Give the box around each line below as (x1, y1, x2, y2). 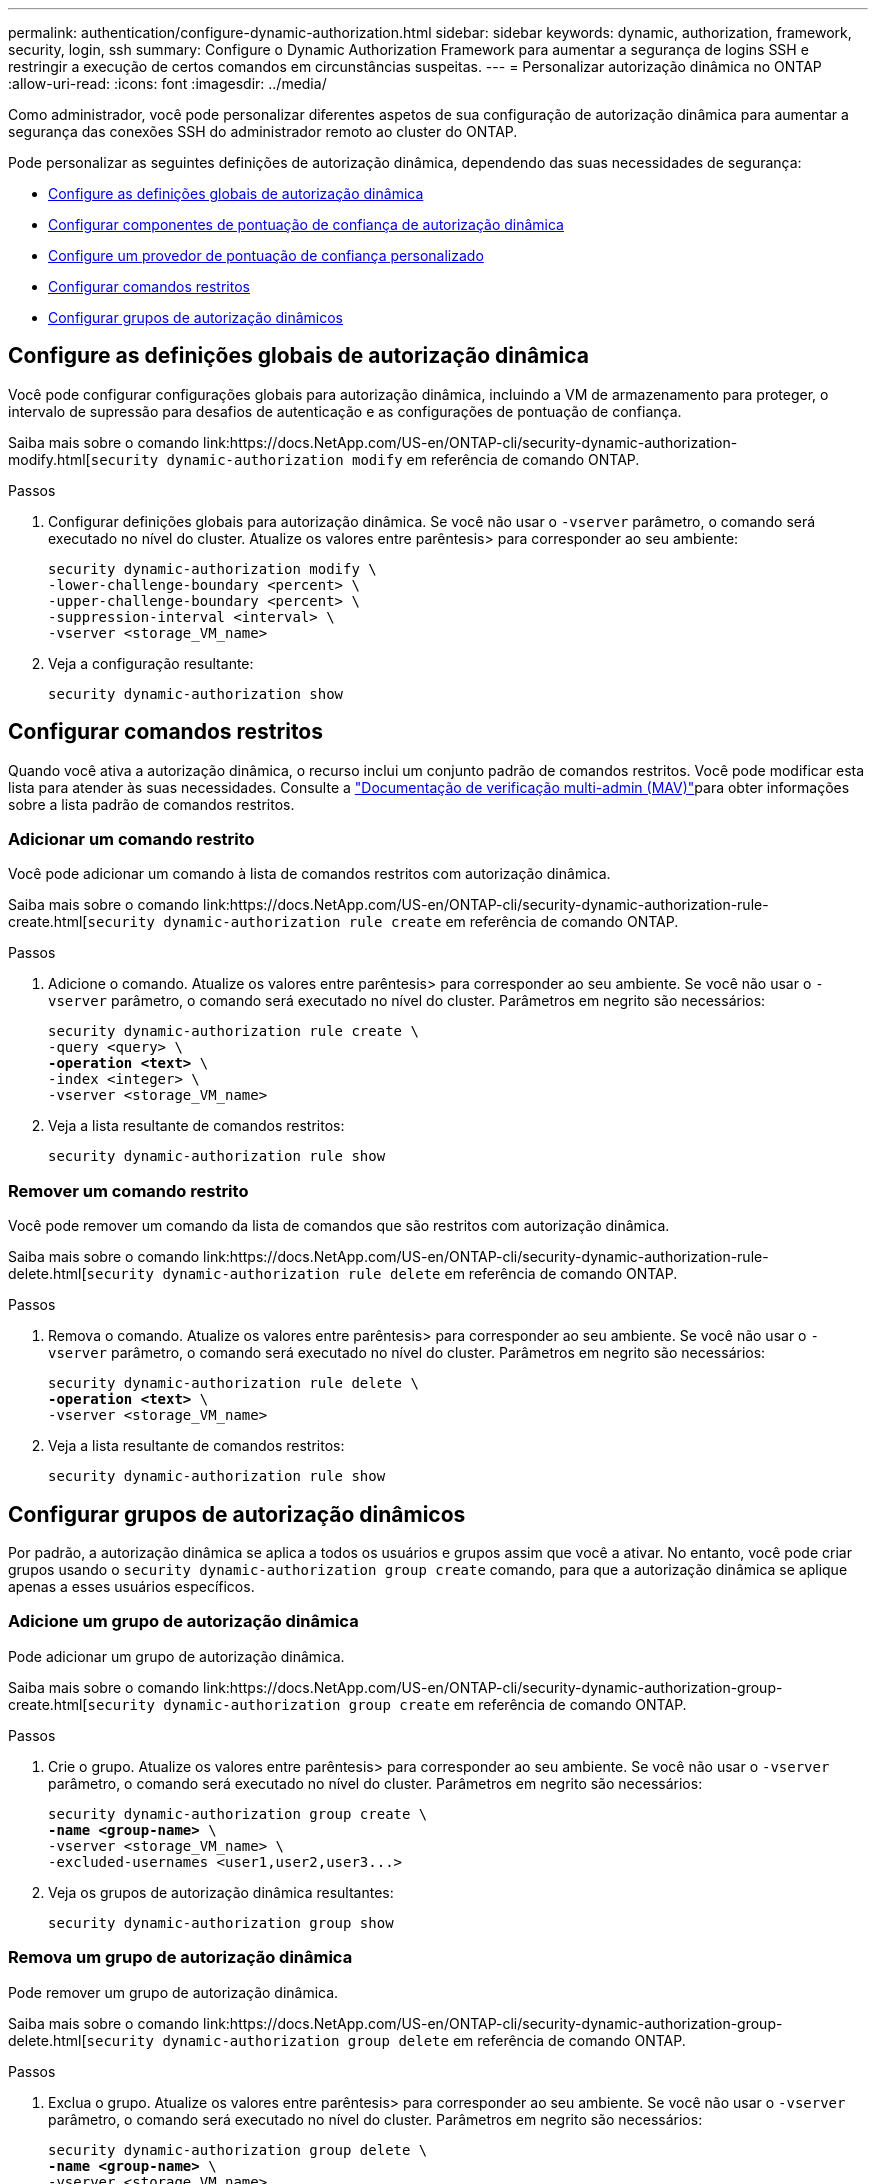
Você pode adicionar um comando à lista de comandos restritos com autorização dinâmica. (8, 865, 611, 883)
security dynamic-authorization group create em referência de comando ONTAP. (87, 1695, 687, 1713)
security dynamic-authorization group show (48, 1914, 394, 1931)
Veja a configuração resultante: (48, 654, 254, 672)
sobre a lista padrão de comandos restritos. (8, 795, 295, 813)
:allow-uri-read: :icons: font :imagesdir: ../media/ (8, 75, 327, 92)
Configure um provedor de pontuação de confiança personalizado (48, 247, 484, 264)
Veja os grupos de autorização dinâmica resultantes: (48, 1883, 394, 1901)
